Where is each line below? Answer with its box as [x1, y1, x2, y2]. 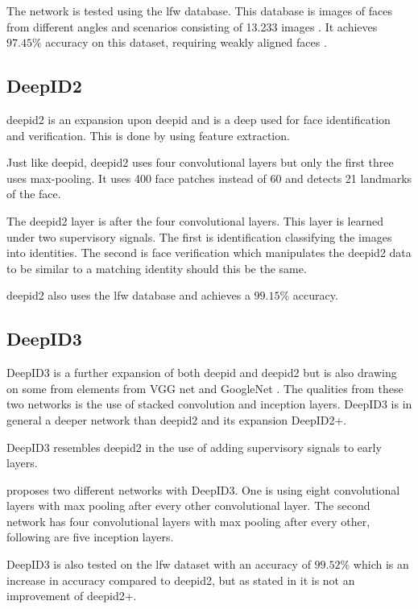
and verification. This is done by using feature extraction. [6, 126, 290, 143]
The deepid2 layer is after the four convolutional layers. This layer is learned [6, 212, 383, 229]
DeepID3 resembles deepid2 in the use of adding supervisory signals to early [6, 438, 382, 455]
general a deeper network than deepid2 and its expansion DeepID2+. [6, 411, 347, 428]
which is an [353, 556, 409, 573]
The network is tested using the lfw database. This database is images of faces [6, 2, 393, 19]
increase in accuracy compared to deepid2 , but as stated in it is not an [6, 571, 355, 588]
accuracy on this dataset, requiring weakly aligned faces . [45, 34, 327, 51]
